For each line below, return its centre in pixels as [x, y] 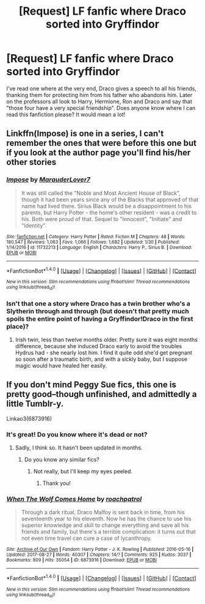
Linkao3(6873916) [29, 418]
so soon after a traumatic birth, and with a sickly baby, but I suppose [101, 359]
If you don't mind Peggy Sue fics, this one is [92, 385]
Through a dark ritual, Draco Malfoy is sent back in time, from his [103, 512]
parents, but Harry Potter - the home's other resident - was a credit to [109, 213]
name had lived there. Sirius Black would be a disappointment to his [106, 206]
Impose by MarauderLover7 [48, 180]
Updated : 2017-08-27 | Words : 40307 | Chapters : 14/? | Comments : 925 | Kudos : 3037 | [99, 555]
